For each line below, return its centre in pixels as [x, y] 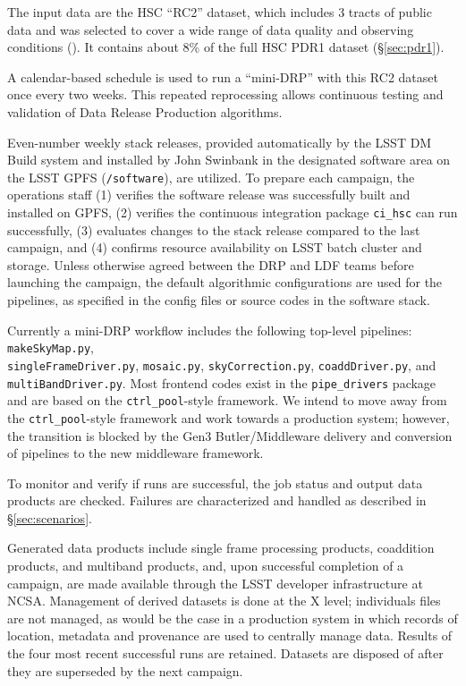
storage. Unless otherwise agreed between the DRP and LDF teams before [211, 264]
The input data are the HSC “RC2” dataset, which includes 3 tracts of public [220, 12]
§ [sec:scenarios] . [50, 517]
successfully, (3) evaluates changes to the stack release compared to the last [214, 229]
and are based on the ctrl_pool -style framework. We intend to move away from [227, 400]
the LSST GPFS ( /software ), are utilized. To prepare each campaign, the [211, 177]
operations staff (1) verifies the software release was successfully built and [209, 195]
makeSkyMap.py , [51, 347]
